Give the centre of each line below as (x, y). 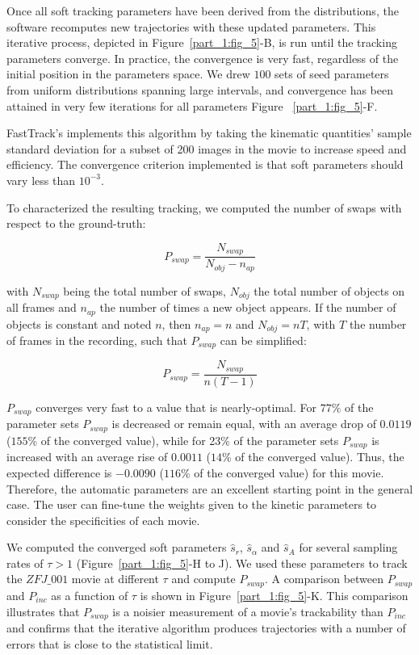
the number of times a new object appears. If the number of (248, 307)
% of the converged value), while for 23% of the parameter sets (183, 440)
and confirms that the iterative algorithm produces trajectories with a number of (206, 627)
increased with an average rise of (87, 457)
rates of (25, 563)
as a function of (90, 595)
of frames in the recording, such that (97, 340)
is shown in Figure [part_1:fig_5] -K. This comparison (274, 595)
